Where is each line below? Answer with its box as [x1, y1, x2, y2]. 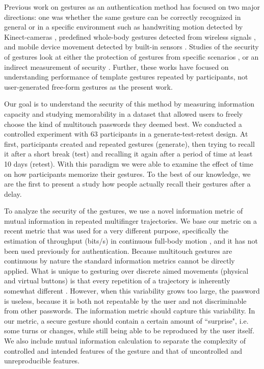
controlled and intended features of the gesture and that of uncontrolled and [4, 345, 243, 356]
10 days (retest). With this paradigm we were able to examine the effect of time [4, 158, 253, 169]
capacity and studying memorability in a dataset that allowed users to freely [4, 108, 243, 119]
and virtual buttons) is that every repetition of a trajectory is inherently [4, 275, 230, 286]
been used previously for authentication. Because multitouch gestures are [4, 245, 232, 256]
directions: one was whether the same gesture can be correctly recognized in [4, 11, 241, 22]
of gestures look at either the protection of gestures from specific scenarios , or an [4, 51, 259, 62]
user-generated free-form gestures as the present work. [4, 81, 173, 92]
